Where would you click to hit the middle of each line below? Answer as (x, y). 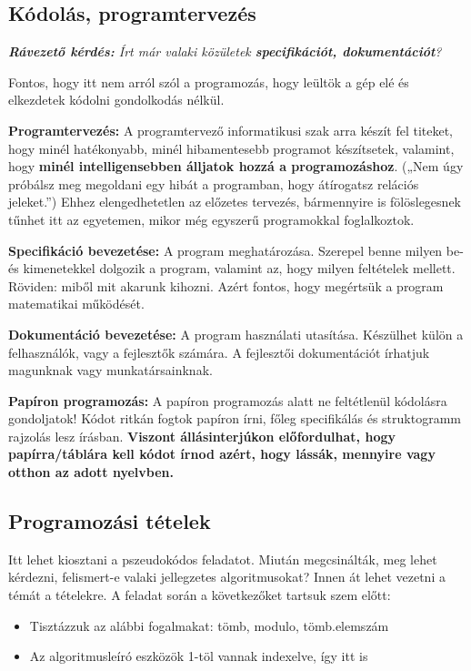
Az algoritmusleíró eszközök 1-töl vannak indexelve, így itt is (199, 656)
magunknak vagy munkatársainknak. (110, 370)
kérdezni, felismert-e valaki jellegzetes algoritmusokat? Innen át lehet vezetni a (227, 577)
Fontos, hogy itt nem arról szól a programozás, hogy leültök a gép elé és (209, 81)
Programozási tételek (110, 521)
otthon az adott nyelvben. (91, 472)
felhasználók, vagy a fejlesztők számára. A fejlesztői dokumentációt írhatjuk (219, 352)
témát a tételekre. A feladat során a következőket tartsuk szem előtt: (200, 595)
